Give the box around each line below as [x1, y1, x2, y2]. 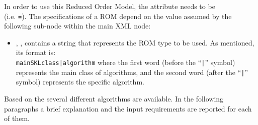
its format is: [16, 47, 56, 57]
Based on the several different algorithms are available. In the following [4, 93, 224, 103]
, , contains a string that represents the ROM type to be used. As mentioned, [16, 37, 254, 47]
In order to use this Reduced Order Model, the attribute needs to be [4, 1, 215, 11]
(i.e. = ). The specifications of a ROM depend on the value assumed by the [4, 10, 232, 21]
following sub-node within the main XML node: [4, 20, 151, 31]
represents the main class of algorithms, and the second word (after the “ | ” [16, 66, 248, 77]
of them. [4, 113, 30, 123]
